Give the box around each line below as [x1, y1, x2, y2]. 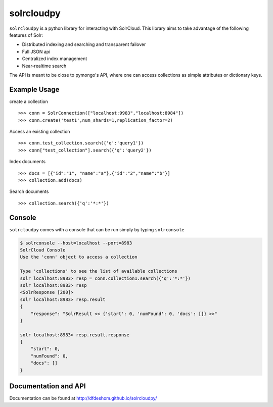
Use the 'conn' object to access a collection [20, 254, 138, 260]
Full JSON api [22, 48, 51, 55]
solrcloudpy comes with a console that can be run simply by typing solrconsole [9, 226, 185, 232]
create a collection [9, 98, 48, 105]
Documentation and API [9, 382, 86, 391]
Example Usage [9, 85, 60, 93]
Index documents [9, 159, 45, 165]
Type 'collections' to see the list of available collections [20, 268, 177, 274]
